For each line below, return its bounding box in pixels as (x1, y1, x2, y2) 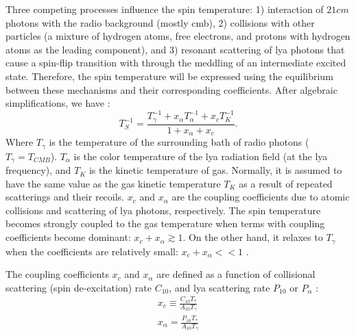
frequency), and (5, 163, 71, 177)
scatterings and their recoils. (5, 190, 125, 204)
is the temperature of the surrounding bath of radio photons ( (49, 135, 309, 149)
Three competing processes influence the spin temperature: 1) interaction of (5, 2, 324, 16)
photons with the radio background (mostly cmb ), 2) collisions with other (5, 15, 315, 29)
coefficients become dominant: (5, 230, 131, 244)
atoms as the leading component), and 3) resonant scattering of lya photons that (5, 42, 345, 56)
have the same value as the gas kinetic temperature (5, 176, 221, 190)
